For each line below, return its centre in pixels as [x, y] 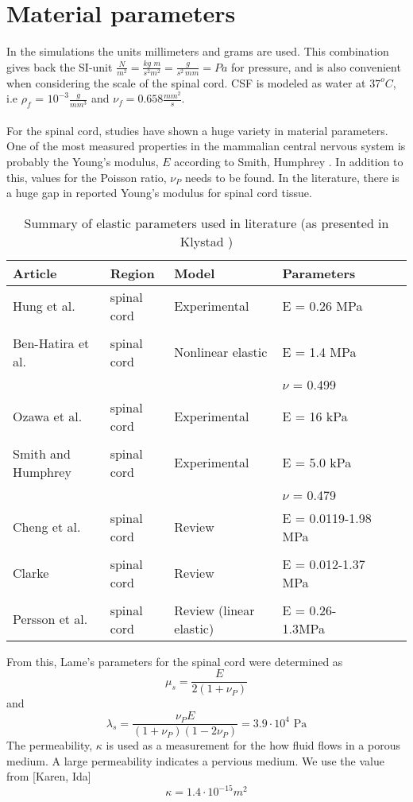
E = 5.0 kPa [317, 463]
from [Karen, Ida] [49, 776]
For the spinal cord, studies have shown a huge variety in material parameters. [197, 130]
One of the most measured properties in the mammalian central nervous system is [206, 146]
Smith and [42, 453]
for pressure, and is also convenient [316, 66]
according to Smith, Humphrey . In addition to [289, 162]
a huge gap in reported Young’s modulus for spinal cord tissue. [159, 193]
